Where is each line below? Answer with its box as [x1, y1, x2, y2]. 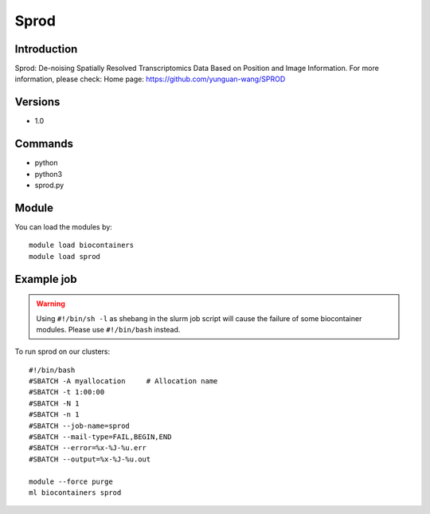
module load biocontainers [29, 241, 135, 250]
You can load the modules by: [14, 222, 113, 231]
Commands [14, 137, 74, 151]
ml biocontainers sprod [29, 488, 122, 497]
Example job [14, 272, 77, 286]
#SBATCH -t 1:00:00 [29, 387, 105, 397]
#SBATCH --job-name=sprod [29, 421, 131, 430]
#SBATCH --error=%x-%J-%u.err [29, 443, 147, 453]
